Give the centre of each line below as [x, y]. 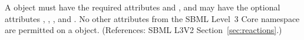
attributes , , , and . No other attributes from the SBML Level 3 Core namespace [152, 18]
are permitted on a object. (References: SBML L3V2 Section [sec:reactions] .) [143, 30]
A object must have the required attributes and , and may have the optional [143, 7]
